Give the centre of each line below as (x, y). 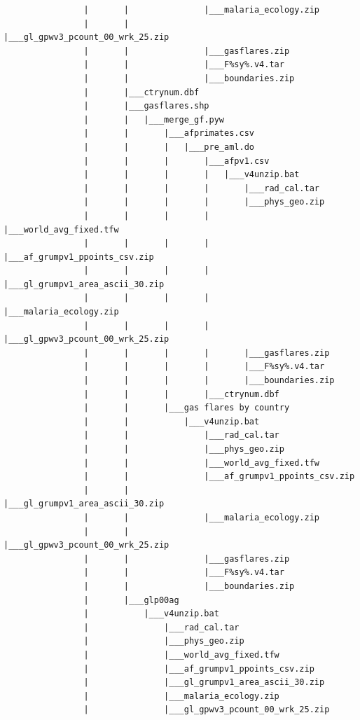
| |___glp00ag (131, 600)
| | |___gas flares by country (187, 408)
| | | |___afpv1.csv (176, 161)
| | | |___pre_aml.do (169, 147)
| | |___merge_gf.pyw (154, 119)
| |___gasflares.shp (146, 106)
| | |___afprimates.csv (169, 133)
